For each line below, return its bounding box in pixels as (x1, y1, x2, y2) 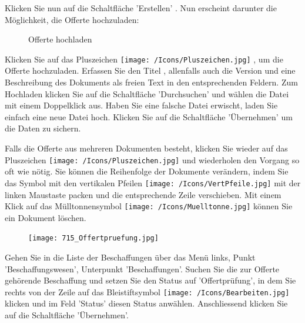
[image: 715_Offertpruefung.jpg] (28, 234, 159, 243)
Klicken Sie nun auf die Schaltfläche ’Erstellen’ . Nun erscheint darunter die (5, 2, 277, 14)
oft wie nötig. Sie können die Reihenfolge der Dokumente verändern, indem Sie (5, 165, 289, 177)
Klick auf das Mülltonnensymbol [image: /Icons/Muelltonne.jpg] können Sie (5, 200, 293, 212)
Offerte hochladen (28, 33, 92, 45)
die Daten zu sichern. (5, 122, 81, 134)
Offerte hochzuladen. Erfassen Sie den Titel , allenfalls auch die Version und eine (5, 64, 296, 77)
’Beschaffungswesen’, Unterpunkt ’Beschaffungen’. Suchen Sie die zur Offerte (5, 262, 280, 275)
